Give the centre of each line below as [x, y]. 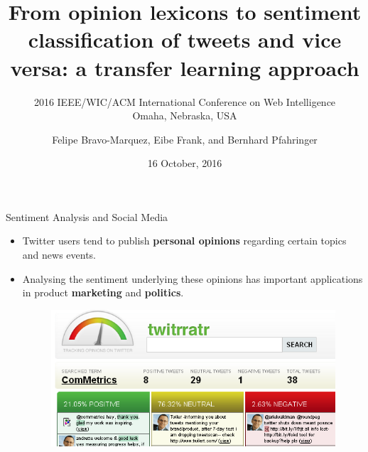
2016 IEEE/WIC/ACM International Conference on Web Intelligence [185, 101]
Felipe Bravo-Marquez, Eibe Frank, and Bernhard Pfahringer [185, 139]
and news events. [59, 255]
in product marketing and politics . [103, 292]
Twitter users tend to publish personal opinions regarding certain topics [184, 241]
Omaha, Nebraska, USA [185, 115]
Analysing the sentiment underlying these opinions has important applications [193, 278]
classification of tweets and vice [185, 39]
